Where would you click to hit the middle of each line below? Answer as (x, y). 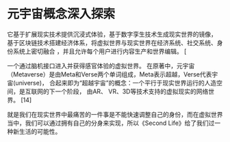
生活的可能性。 (40, 131)
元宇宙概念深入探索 (61, 14)
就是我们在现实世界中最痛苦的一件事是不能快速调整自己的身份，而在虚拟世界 (115, 114)
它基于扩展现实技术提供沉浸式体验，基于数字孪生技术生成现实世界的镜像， (112, 34)
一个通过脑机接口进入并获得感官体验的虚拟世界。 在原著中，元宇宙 (101, 66)
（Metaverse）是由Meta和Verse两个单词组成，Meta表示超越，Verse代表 (110, 74)
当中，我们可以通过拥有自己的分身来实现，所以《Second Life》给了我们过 (111, 123)
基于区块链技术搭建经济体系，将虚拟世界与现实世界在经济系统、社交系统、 (112, 42)
